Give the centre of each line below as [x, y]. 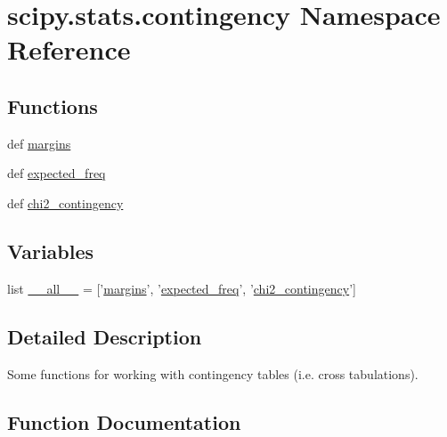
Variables [51, 251]
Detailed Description [105, 336]
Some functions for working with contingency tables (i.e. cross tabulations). [213, 373]
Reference [69, 49]
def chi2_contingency [65, 202]
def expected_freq [57, 173]
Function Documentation [124, 421]
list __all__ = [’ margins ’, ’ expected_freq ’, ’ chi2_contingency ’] [182, 288]
